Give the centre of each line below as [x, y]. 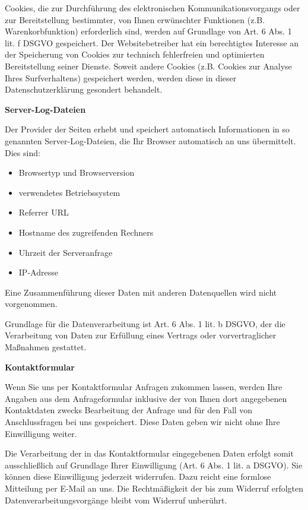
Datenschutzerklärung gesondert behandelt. [84, 89]
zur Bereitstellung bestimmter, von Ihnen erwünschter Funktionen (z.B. [135, 19]
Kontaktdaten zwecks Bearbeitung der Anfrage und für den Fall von [129, 410]
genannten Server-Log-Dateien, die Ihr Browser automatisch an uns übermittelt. [150, 140]
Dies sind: [23, 152]
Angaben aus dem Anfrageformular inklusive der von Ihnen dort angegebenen [146, 398]
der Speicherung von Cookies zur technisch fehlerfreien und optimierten [135, 54]
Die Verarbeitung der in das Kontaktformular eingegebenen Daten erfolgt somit [149, 453]
